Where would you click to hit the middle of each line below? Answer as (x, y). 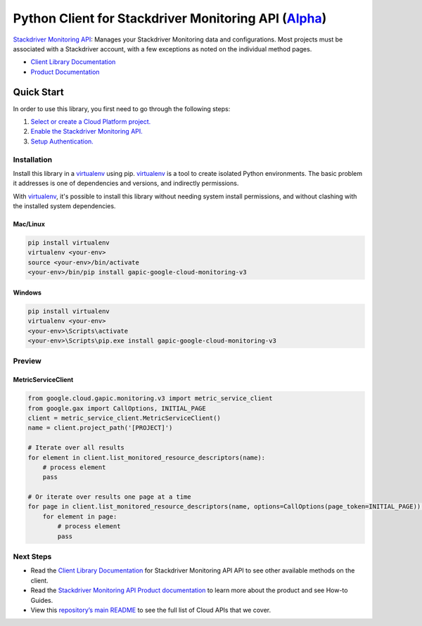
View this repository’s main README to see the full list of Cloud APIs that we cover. (151, 610)
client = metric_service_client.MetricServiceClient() (124, 418)
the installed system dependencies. (64, 206)
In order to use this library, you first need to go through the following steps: (122, 108)
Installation (33, 160)
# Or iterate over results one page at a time (109, 497)
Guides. (42, 600)
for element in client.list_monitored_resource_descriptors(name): (147, 458)
